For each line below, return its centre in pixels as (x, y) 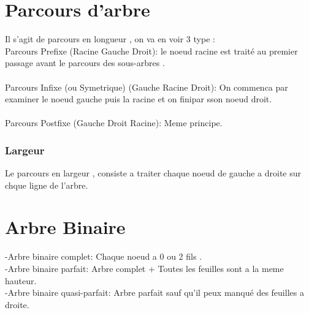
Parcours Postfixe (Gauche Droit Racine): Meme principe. (114, 123)
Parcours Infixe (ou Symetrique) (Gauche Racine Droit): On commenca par (147, 87)
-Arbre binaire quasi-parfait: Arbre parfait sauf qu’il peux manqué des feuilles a (154, 292)
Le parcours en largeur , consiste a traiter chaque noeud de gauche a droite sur (153, 173)
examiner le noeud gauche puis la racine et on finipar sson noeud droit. (139, 99)
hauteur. (21, 280)
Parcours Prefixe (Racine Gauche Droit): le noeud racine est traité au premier (151, 51)
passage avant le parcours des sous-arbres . (85, 63)
